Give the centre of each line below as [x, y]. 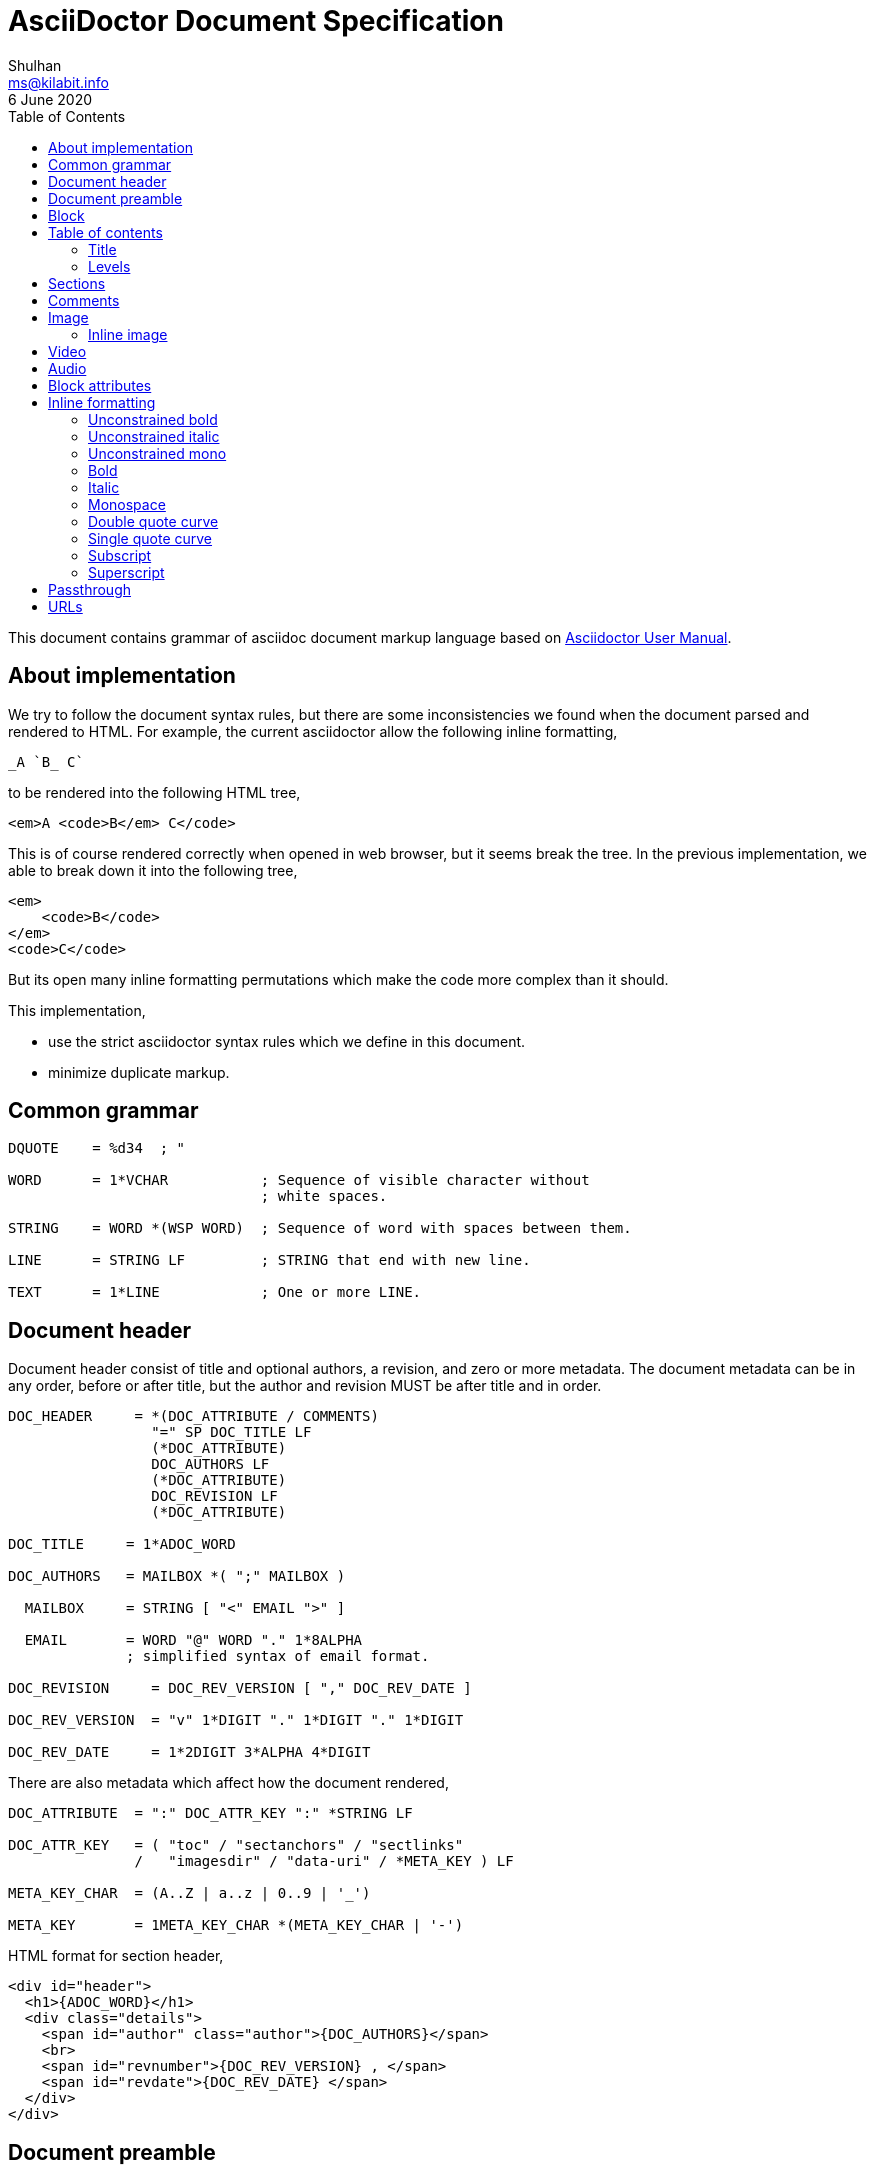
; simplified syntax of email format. [278, 1656]
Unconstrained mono [157, 453]
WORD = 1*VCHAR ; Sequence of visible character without [299, 1180]
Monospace [127, 504]
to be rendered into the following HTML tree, [154, 792]
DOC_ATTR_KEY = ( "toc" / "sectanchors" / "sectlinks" [236, 1845]
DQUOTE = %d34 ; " [97, 1148]
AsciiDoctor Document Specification [256, 21]
